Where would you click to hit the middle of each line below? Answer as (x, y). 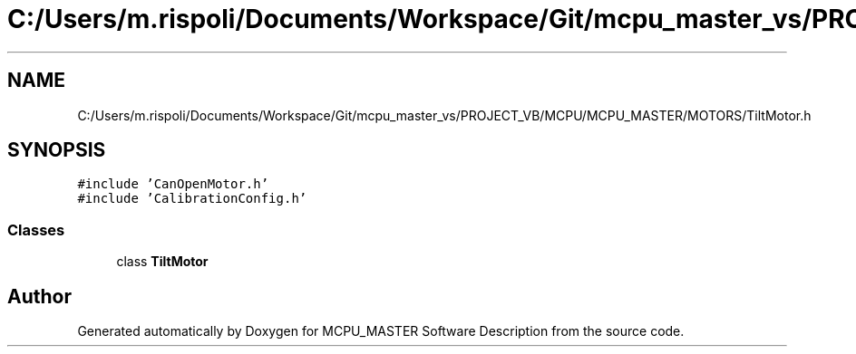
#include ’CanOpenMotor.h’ (173, 184)
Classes (36, 230)
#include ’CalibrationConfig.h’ (192, 199)
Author (39, 296)
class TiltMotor (162, 262)
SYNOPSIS (57, 150)
